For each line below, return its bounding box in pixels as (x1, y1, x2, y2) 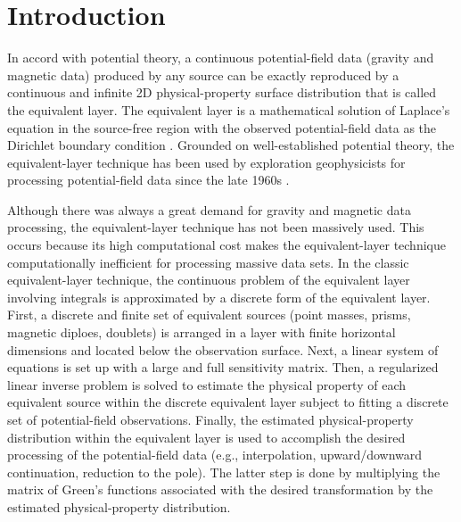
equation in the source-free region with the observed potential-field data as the (7, 118, 437, 137)
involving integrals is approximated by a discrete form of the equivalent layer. (7, 287, 431, 306)
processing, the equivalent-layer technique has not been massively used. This (7, 218, 424, 236)
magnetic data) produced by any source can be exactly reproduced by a (7, 65, 399, 84)
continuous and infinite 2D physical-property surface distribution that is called (7, 83, 437, 102)
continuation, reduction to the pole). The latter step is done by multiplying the (7, 462, 440, 481)
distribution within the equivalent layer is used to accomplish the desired (7, 427, 406, 446)
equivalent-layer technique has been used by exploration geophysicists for (7, 153, 406, 171)
